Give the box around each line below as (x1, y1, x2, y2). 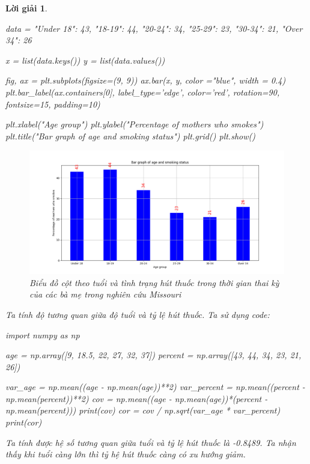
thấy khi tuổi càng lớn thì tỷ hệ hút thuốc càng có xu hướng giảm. (5, 448, 246, 460)
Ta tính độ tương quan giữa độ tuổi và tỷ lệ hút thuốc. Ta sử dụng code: (5, 308, 270, 320)
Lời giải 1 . (5, 2, 47, 14)
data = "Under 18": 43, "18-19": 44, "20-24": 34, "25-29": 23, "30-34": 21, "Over (5, 22, 303, 34)
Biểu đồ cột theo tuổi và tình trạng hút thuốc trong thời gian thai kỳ (29, 276, 279, 288)
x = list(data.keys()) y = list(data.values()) (5, 53, 165, 66)
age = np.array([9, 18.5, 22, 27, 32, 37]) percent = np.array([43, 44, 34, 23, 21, (5, 349, 302, 361)
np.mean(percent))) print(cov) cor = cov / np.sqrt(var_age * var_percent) (5, 404, 281, 417)
